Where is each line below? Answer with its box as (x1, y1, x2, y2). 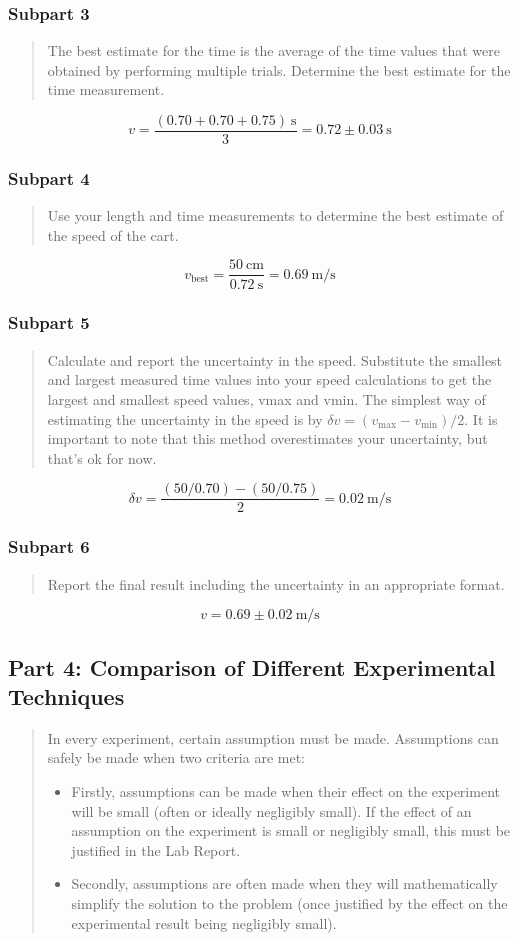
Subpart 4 (8, 165, 90, 190)
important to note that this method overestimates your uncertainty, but (47, 428, 488, 449)
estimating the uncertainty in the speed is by (47, 408, 323, 429)
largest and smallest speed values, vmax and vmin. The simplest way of (47, 388, 486, 409)
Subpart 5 (8, 310, 90, 335)
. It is (464, 408, 498, 429)
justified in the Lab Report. (71, 839, 241, 860)
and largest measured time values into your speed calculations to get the (47, 369, 492, 390)
